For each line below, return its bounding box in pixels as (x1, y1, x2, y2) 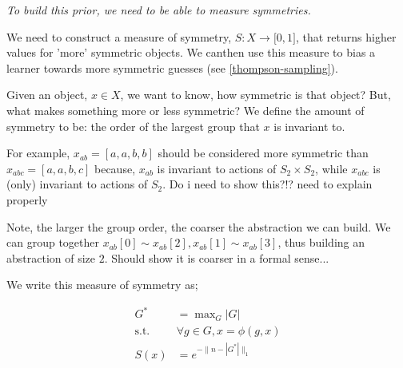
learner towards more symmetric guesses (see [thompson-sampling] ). (6, 59, 338, 76)
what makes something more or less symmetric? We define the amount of (6, 101, 365, 118)
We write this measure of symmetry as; (6, 276, 198, 293)
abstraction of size (6, 249, 96, 266)
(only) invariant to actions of (6, 176, 148, 192)
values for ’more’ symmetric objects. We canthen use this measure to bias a (6, 44, 376, 61)
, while (315, 160, 348, 176)
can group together (6, 234, 99, 251)
